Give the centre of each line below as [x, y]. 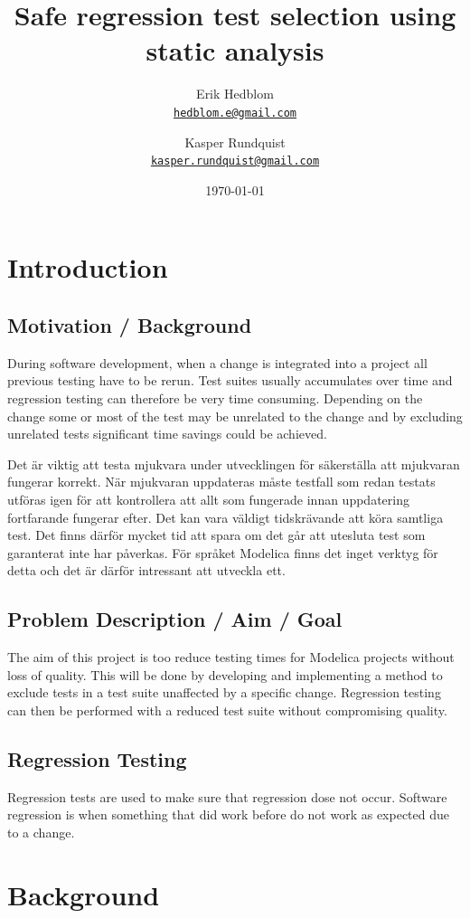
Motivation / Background [130, 324]
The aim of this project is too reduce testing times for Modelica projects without [231, 657]
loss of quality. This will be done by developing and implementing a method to [225, 674]
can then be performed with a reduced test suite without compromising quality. [227, 710]
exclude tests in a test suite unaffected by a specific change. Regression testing [224, 692]
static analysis [235, 50]
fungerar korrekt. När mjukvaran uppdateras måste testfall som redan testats [221, 482]
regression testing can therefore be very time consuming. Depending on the [215, 397]
